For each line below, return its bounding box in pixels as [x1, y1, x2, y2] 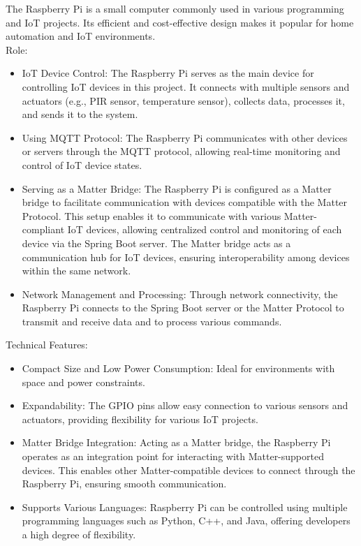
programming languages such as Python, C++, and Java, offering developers [22, 513, 351, 528]
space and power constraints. [22, 374, 145, 389]
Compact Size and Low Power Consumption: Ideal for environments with [22, 361, 335, 376]
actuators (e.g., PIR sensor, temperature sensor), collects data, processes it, [22, 93, 345, 108]
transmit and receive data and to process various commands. [22, 313, 282, 328]
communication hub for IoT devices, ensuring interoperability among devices [22, 249, 350, 264]
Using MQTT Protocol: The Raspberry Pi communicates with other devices [22, 130, 348, 145]
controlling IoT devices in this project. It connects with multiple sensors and [22, 79, 350, 94]
